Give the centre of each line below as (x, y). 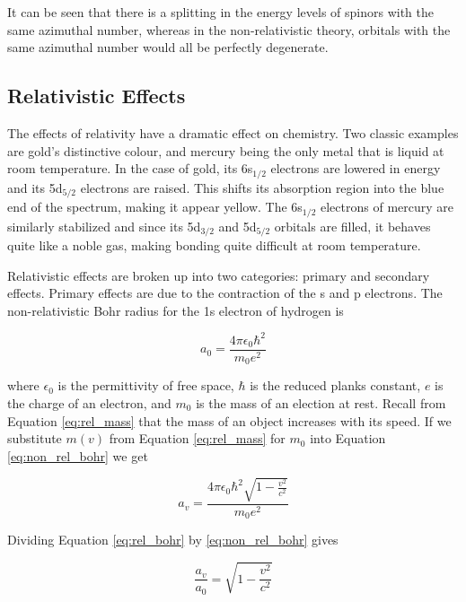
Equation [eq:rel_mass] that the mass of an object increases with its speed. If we (229, 420)
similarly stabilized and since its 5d (104, 226)
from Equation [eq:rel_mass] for (197, 438)
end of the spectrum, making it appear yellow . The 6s (155, 207)
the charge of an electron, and (89, 402)
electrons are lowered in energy (356, 168)
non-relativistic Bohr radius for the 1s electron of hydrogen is (176, 310)
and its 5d (35, 187)
